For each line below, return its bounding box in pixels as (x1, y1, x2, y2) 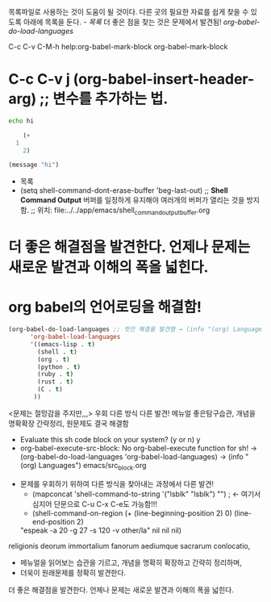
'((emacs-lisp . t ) (29, 340, 95, 349)
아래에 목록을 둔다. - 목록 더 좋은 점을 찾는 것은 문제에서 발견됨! (23, 17, 222, 27)
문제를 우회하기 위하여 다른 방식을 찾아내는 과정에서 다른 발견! (19, 479, 215, 488)
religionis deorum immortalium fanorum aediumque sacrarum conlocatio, (8, 541, 251, 550)
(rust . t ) (37, 378, 74, 386)
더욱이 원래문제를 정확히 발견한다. (19, 567, 127, 577)
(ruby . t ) (37, 370, 74, 378)
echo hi (8, 116, 35, 125)
